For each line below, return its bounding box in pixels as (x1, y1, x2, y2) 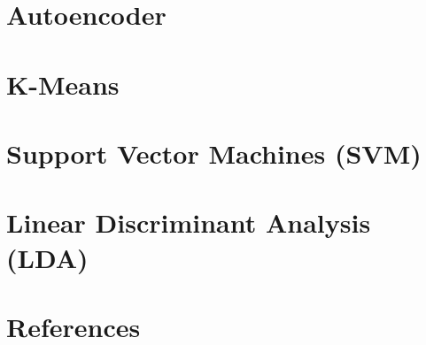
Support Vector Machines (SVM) (6, 134, 422, 171)
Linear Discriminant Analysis (6, 204, 371, 241)
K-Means (6, 65, 120, 102)
